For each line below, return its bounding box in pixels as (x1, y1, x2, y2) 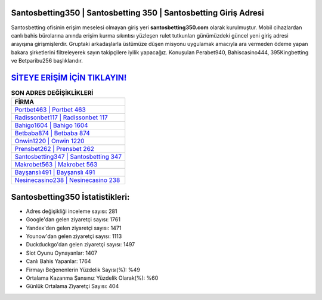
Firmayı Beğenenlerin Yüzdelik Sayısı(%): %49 (26, 266, 140, 273)
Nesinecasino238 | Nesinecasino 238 (14, 176, 120, 184)
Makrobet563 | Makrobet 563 (14, 160, 98, 169)
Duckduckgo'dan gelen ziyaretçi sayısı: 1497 (26, 241, 135, 248)
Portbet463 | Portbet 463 (14, 106, 86, 114)
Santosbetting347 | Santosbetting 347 (14, 153, 122, 161)
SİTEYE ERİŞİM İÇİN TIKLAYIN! (11, 72, 127, 83)
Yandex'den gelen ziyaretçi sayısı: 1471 (26, 224, 122, 231)
